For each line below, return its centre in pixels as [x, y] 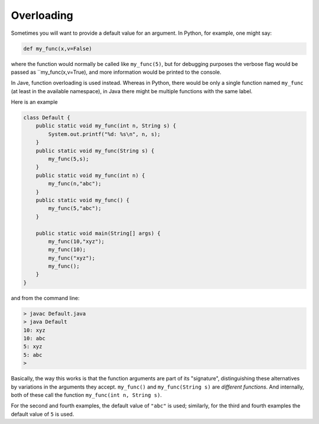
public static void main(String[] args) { [98, 233]
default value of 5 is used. [43, 414]
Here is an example [35, 102]
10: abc [34, 338]
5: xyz [33, 347]
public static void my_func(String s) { [95, 151]
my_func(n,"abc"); [75, 184]
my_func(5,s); [69, 159]
